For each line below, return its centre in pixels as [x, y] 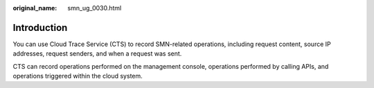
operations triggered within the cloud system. [78, 76]
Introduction [40, 27]
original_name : [35, 8]
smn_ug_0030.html [95, 8]
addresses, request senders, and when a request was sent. [97, 54]
